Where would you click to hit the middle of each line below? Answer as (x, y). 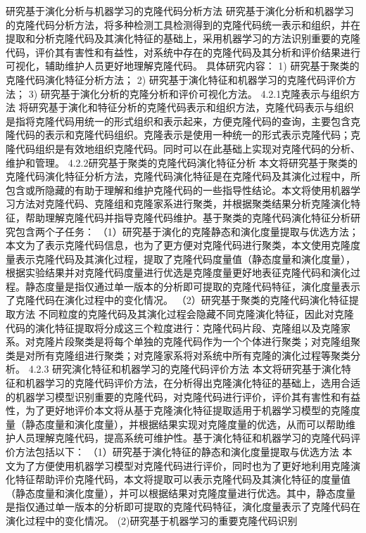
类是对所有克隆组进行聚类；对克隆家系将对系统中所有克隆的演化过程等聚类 (178, 355)
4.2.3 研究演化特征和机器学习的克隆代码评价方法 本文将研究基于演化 (185, 369)
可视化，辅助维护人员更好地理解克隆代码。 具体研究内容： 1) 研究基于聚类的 (183, 66)
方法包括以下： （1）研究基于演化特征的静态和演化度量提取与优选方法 (177, 451)
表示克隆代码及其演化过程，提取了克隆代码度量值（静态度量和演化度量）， (185, 258)
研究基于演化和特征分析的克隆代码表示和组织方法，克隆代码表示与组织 (191, 107)
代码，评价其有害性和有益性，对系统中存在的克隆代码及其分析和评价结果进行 (183, 52)
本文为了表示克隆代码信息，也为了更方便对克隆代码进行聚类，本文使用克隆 (178, 245)
